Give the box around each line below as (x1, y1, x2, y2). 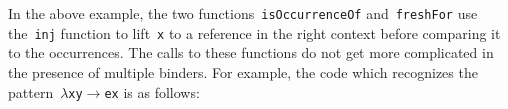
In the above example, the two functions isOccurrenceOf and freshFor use (8, 3, 478, 23)
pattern (8, 81, 54, 102)
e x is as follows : (104, 81, 200, 102)
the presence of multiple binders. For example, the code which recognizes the (8, 61, 478, 82)
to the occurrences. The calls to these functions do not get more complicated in (8, 42, 494, 63)
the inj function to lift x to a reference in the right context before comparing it (8, 22, 501, 43)
